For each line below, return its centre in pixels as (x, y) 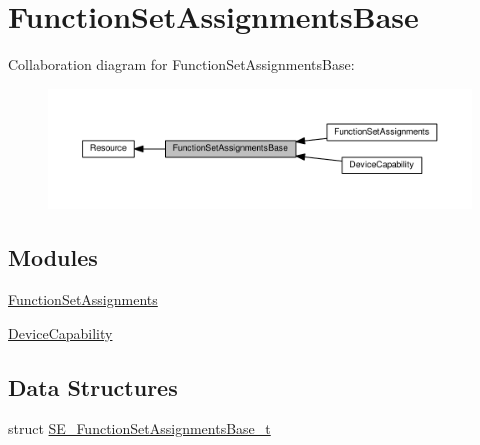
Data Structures (93, 386)
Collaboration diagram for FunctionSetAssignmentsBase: (181, 64)
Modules (53, 257)
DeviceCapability (60, 332)
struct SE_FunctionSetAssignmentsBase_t (139, 428)
